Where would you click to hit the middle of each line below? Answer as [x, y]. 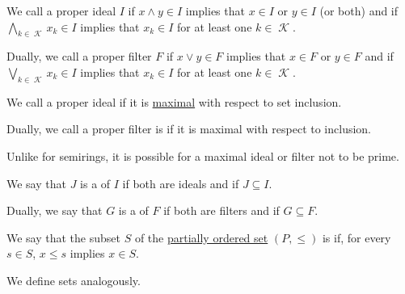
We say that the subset [63, 237]
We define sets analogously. [74, 280]
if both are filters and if [221, 210]
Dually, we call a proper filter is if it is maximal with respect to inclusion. [189, 129]
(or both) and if [359, 10]
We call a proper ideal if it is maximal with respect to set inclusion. [174, 101]
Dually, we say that [55, 210]
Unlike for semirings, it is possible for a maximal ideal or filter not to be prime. [203, 155]
